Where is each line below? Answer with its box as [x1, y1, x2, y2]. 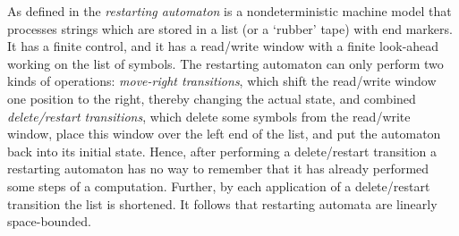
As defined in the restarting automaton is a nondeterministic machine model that [7, 2, 452, 20]
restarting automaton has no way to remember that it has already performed [7, 159, 429, 178]
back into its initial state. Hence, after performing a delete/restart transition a [7, 141, 438, 160]
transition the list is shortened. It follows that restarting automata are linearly [7, 194, 438, 213]
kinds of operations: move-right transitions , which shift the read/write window [7, 72, 437, 90]
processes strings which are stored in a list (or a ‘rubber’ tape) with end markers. [7, 19, 453, 38]
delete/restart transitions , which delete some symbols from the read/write [7, 106, 411, 125]
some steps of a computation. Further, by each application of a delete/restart [7, 176, 430, 195]
